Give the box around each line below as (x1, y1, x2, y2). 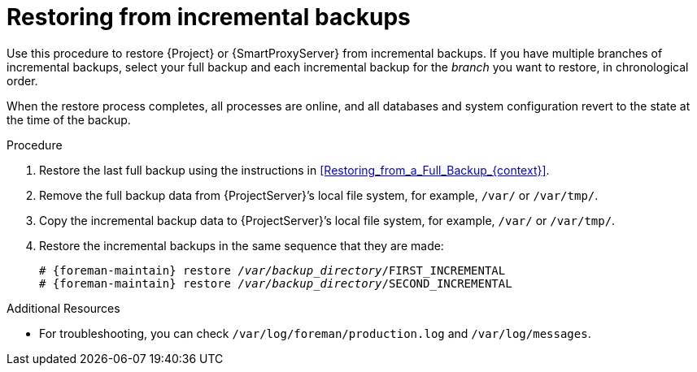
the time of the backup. (7, 112, 131, 127)
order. (7, 73, 38, 88)
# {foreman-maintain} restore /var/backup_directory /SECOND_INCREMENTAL (39, 276, 512, 290)
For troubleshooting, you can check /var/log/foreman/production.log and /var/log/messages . (39, 326, 591, 340)
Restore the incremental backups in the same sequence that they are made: (39, 238, 444, 253)
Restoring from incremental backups (7, 3, 411, 31)
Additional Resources (7, 301, 120, 315)
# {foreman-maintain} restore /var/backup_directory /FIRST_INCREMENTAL (39, 263, 506, 277)
